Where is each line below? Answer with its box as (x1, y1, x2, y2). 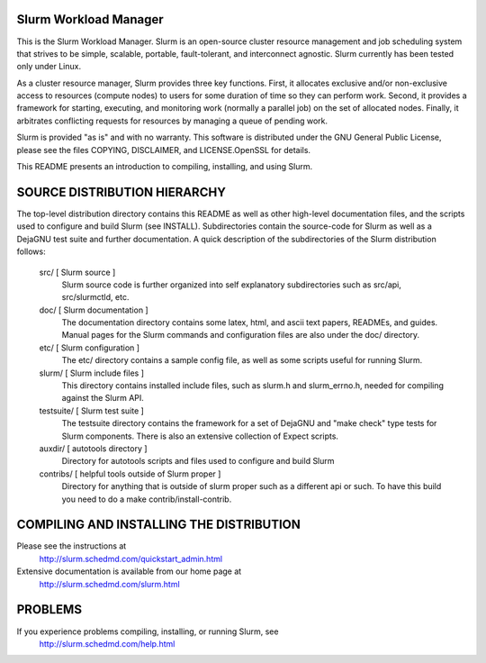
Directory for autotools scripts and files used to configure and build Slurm (61, 456, 335, 467)
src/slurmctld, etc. (61, 292, 130, 303)
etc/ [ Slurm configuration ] (39, 342, 139, 353)
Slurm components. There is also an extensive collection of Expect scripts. (61, 431, 339, 441)
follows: (16, 246, 46, 257)
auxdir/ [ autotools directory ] (39, 442, 148, 454)
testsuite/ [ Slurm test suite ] (39, 405, 144, 416)
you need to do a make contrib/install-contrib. (61, 494, 232, 504)
